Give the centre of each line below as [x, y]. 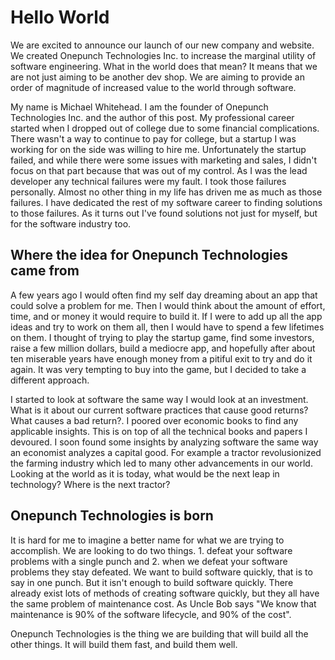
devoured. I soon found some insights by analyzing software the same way [164, 442]
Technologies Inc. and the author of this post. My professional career [152, 117]
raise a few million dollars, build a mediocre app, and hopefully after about [163, 348]
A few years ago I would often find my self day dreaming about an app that [164, 295]
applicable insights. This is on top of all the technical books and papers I [159, 431]
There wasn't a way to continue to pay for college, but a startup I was [153, 138]
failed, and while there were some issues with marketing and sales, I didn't [163, 160]
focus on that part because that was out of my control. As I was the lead [159, 170]
